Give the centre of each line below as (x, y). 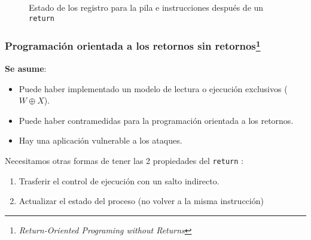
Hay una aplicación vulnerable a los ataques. (100, 140)
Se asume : (26, 68)
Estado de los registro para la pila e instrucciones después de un (146, 7)
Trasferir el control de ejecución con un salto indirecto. (119, 180)
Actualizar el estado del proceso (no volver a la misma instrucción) (141, 201)
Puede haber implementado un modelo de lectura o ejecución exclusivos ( (153, 88)
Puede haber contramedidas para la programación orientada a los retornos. (156, 120)
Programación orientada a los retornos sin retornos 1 (133, 45)
